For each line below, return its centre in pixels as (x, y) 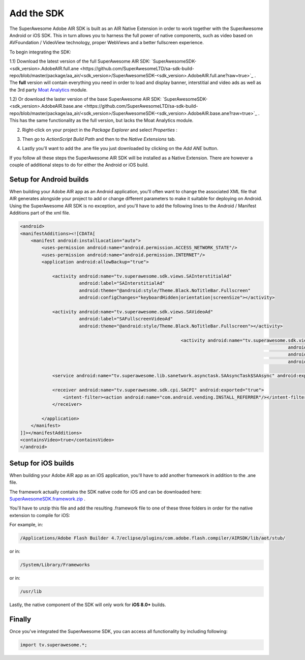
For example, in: (26, 525)
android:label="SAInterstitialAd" (122, 283)
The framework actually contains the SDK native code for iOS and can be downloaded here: (105, 492)
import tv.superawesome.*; (54, 645)
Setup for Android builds (49, 179)
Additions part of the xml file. (40, 213)
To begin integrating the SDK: (40, 52)
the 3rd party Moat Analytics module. (49, 89)
